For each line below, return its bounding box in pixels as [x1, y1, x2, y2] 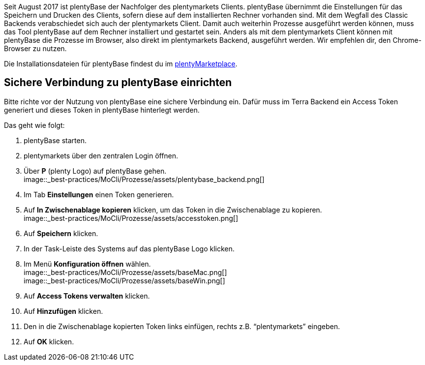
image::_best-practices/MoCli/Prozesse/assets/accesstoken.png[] [24, 213, 239, 222]
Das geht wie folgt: [4, 121, 65, 129]
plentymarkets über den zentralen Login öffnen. [24, 151, 179, 160]
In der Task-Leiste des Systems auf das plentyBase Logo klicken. [24, 244, 235, 253]
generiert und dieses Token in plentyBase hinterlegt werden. [4, 105, 200, 114]
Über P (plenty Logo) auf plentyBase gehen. [24, 166, 167, 175]
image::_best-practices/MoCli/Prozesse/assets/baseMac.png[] [24, 268, 227, 276]
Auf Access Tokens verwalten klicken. [24, 291, 150, 300]
